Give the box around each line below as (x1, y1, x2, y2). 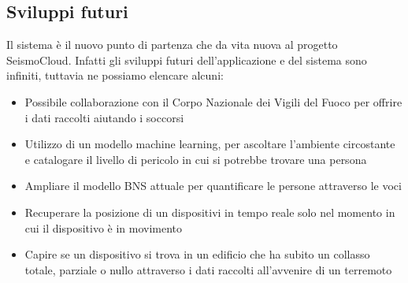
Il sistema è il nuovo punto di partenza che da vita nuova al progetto (6, 36, 338, 53)
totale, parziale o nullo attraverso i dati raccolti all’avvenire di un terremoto (24, 261, 392, 277)
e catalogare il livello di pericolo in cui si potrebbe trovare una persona (24, 151, 367, 167)
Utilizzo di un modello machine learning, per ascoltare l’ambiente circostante (24, 136, 395, 152)
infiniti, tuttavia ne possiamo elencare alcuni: (6, 67, 224, 84)
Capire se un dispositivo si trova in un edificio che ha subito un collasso (24, 246, 370, 263)
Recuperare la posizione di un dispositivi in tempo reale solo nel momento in (24, 203, 395, 220)
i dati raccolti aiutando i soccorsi (24, 109, 184, 125)
